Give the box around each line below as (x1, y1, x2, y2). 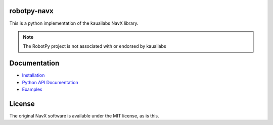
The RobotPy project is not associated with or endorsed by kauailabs (23, 43, 166, 49)
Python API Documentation (22, 79, 78, 85)
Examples (22, 86, 42, 92)
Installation (22, 72, 45, 78)
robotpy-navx (9, 7, 54, 15)
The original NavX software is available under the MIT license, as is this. (9, 112, 159, 118)
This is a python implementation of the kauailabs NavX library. (9, 20, 139, 26)
